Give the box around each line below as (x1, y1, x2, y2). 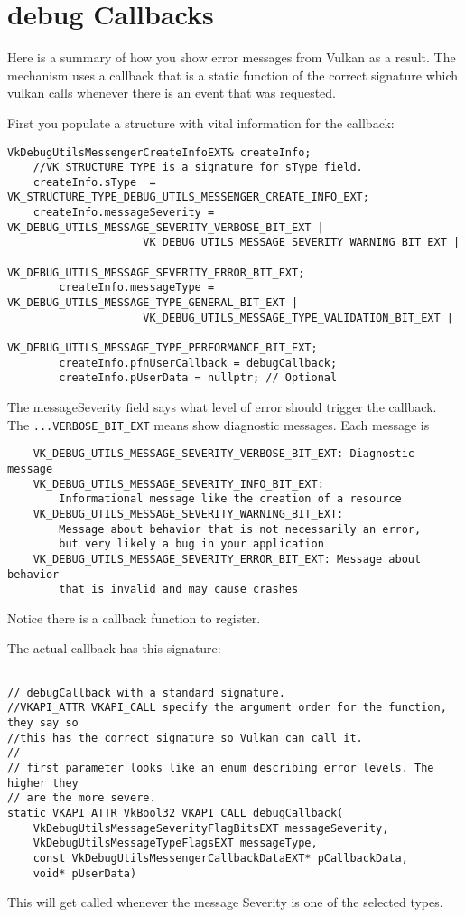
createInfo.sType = (33, 175, 156, 189)
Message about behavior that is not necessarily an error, (59, 522, 422, 536)
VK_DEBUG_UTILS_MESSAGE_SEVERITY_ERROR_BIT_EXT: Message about (33, 552, 422, 566)
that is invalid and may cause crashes (59, 583, 299, 596)
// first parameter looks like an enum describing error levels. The (7, 761, 434, 774)
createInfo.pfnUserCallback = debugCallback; (59, 356, 338, 370)
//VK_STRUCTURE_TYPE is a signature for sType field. (33, 161, 363, 174)
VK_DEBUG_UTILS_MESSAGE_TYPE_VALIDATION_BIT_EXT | (143, 311, 453, 324)
